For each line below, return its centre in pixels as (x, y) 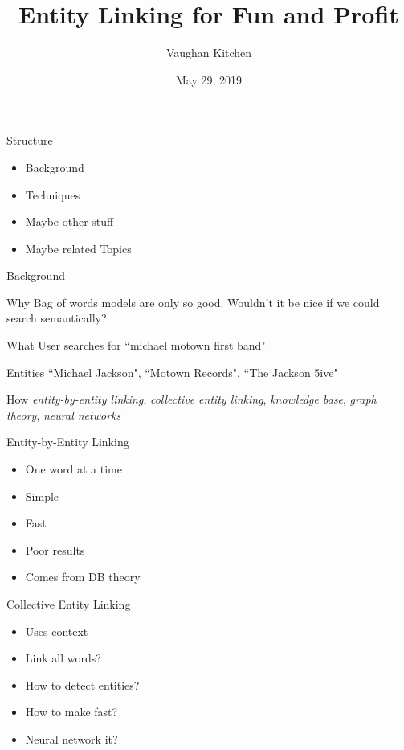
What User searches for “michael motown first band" (136, 345)
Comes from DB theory (83, 577)
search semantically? (57, 318)
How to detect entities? (82, 684)
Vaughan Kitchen (209, 53)
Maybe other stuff (69, 221)
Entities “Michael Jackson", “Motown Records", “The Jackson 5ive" (172, 372)
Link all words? (63, 658)
